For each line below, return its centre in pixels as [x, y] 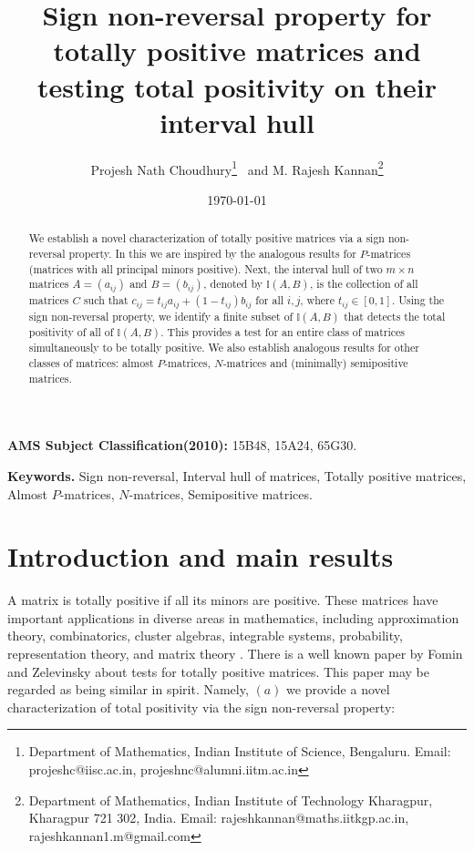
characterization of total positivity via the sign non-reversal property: [201, 707]
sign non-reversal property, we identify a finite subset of [161, 317]
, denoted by [233, 284]
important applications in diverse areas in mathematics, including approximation [233, 617]
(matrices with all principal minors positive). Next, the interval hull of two [206, 268]
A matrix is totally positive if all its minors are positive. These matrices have [223, 600]
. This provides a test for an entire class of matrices [283, 332]
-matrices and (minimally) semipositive [315, 363]
